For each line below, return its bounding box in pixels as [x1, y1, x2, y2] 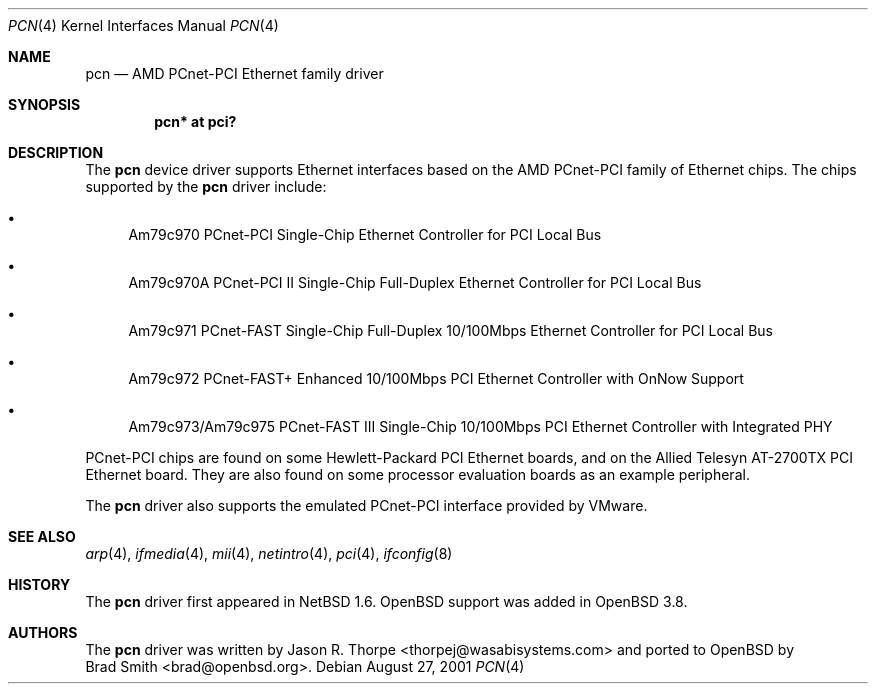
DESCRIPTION [8, 144, 104, 161]
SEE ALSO [8, 528, 76, 545]
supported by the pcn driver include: [85, 178, 327, 195]
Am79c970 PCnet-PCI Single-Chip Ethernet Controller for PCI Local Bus [128, 226, 602, 243]
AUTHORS [8, 624, 78, 641]
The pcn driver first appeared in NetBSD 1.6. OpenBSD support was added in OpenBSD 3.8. [85, 593, 688, 610]
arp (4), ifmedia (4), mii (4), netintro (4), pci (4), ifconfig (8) [85, 545, 453, 562]
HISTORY [8, 576, 71, 593]
